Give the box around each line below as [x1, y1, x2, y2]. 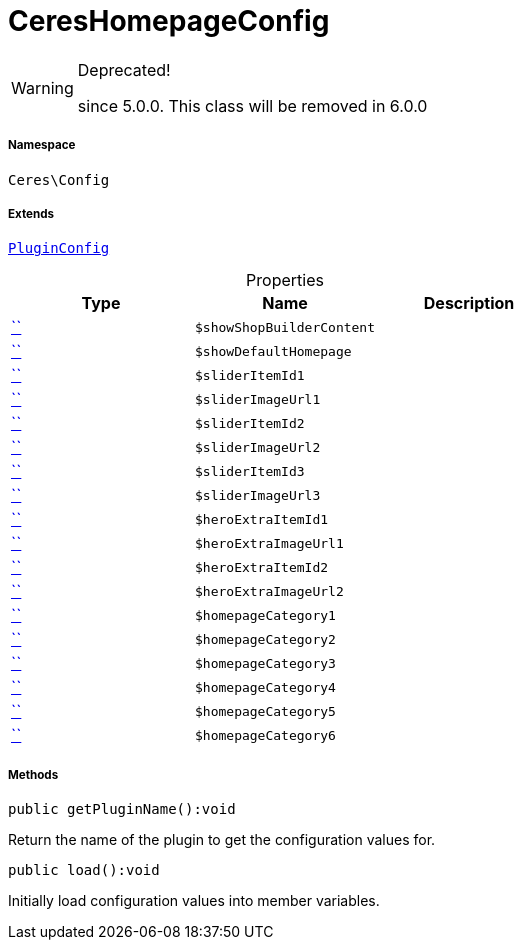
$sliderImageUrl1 [195, 391, 321, 407]
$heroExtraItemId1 [195, 511, 329, 527]
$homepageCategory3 [195, 655, 336, 671]
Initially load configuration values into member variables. [8, 892, 380, 910]
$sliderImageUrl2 [195, 439, 321, 455]
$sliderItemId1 [195, 367, 305, 383]
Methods [8, 767, 59, 782]
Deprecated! [77, 59, 171, 80]
